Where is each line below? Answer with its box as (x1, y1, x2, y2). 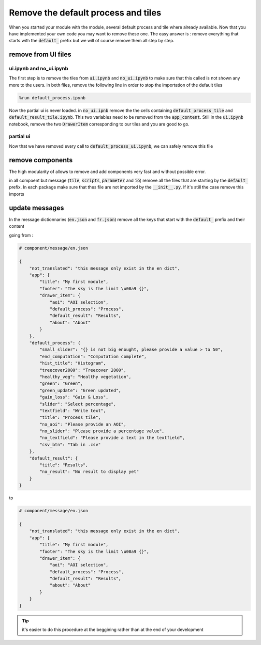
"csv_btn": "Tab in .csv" (39, 441, 101, 447)
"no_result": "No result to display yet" (39, 469, 139, 474)
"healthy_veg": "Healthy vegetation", (39, 374, 131, 379)
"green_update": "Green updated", (39, 388, 121, 393)
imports (9, 191, 24, 197)
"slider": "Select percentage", (39, 401, 116, 407)
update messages (9, 204, 64, 212)
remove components (9, 156, 73, 164)
